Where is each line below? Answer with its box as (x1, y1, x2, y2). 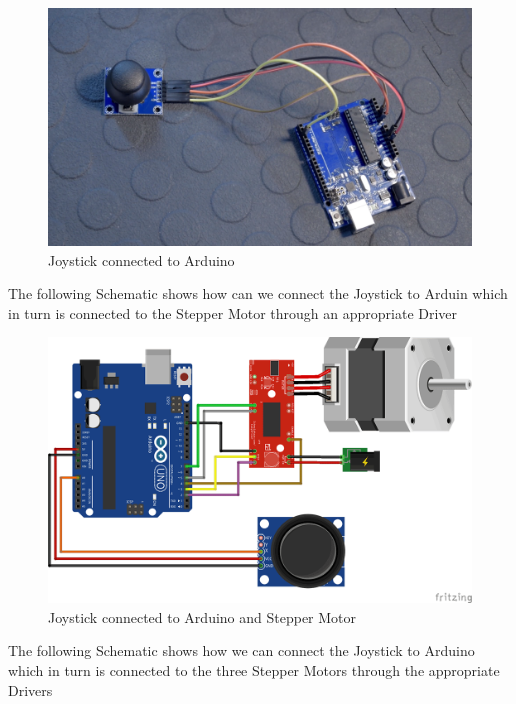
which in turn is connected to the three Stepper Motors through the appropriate (8, 660, 500, 681)
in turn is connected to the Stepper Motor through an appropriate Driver (8, 302, 458, 323)
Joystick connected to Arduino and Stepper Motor (48, 606, 357, 627)
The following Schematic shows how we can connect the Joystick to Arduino (8, 640, 475, 661)
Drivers (8, 679, 53, 700)
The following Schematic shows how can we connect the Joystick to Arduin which (8, 283, 508, 304)
